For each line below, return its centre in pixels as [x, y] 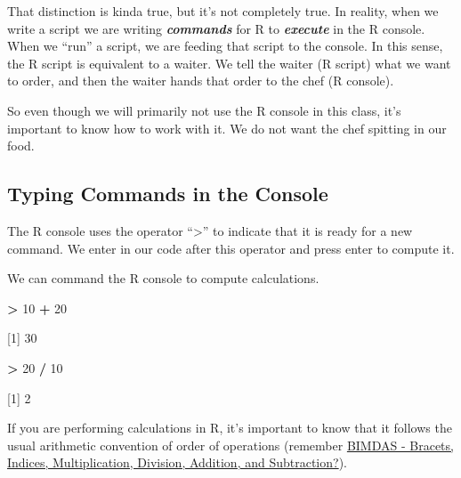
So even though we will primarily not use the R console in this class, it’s [204, 110]
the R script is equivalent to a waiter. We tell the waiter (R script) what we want [229, 63]
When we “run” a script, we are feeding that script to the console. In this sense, [225, 46]
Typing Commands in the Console [168, 194]
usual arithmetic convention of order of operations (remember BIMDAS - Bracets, [230, 445]
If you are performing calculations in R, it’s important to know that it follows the [230, 428]
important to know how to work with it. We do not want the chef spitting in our [227, 128]
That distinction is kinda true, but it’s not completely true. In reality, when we [223, 11]
